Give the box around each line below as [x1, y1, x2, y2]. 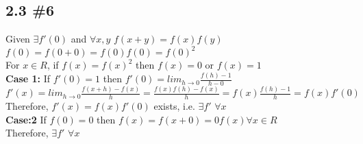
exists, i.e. [153, 99, 195, 113]
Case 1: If [5, 71, 51, 86]
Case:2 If [5, 112, 47, 126]
